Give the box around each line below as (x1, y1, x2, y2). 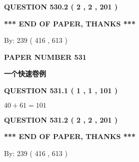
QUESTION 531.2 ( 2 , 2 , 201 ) (4, 114, 118, 125)
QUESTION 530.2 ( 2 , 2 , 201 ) (4, 1, 118, 11)
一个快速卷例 (4, 68, 46, 79)
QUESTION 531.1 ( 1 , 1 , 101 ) (4, 85, 118, 95)
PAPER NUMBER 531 (4, 51, 86, 62)
